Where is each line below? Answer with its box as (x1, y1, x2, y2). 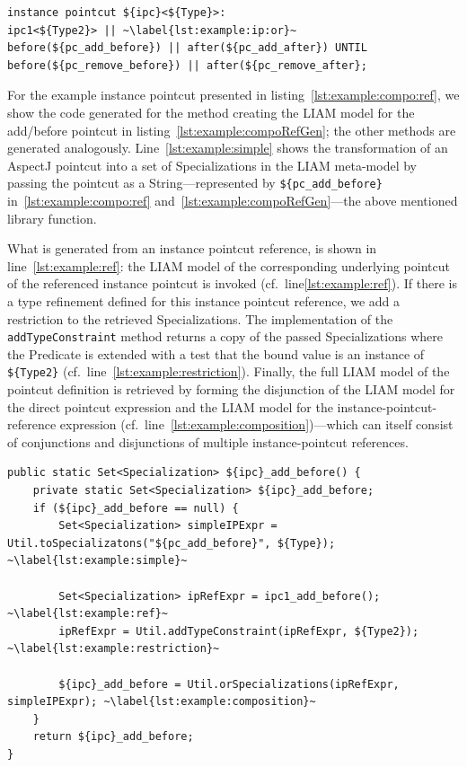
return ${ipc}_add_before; (32, 730, 194, 744)
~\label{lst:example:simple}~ (7, 554, 188, 568)
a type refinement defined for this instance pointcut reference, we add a (7, 291, 401, 310)
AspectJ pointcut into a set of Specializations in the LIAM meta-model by (7, 155, 417, 174)
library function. (7, 208, 97, 227)
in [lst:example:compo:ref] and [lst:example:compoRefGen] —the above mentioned (7, 191, 458, 209)
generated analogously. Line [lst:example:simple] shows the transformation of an (7, 138, 448, 157)
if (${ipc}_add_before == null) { (32, 501, 239, 515)
